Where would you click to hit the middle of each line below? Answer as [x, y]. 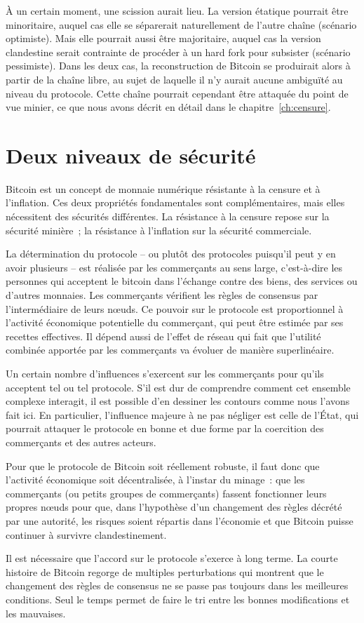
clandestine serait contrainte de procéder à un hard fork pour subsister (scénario [178, 52]
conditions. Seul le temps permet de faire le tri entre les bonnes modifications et [178, 599]
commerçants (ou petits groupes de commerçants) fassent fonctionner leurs [166, 493]
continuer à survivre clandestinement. [86, 534]
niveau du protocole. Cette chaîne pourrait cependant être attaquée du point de [177, 93]
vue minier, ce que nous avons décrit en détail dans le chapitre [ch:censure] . [168, 107]
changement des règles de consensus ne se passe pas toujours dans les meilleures [177, 585]
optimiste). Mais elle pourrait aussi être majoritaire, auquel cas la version [163, 38]
